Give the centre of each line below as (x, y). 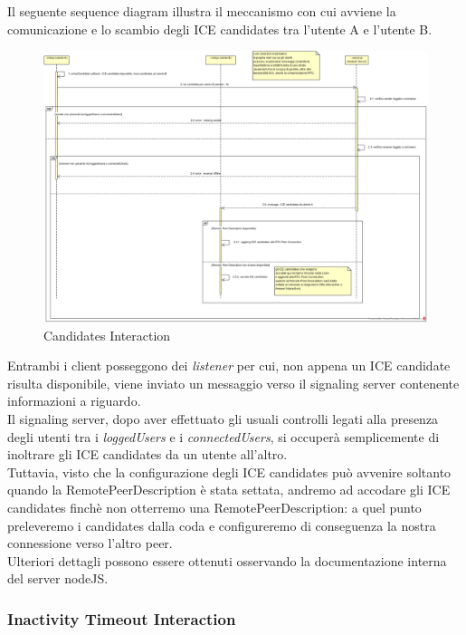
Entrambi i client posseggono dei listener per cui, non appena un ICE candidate (229, 366)
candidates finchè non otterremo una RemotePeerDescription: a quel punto (214, 507)
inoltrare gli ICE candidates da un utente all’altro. (147, 454)
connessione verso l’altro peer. (90, 543)
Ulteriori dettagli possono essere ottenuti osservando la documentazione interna (227, 560)
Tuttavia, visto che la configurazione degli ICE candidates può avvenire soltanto (229, 471)
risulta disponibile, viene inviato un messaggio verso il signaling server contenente (233, 383)
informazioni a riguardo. (74, 401)
